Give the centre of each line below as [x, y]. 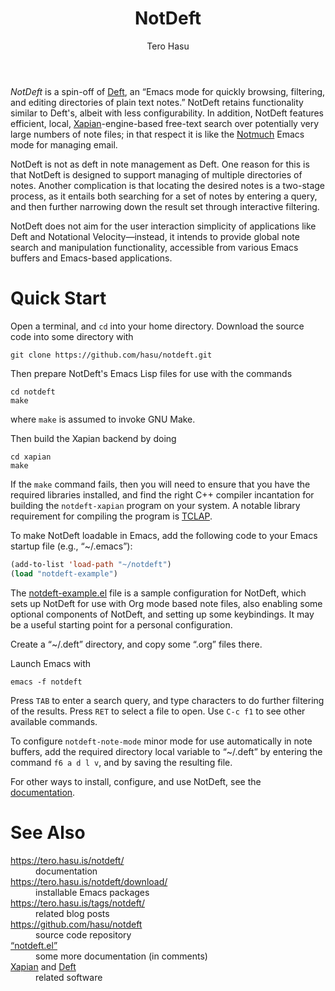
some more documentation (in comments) [121, 956]
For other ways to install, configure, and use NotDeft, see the [136, 781]
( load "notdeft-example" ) [64, 573]
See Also [48, 832]
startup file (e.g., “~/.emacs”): [71, 546]
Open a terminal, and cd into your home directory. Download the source [157, 326]
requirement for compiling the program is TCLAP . [111, 516]
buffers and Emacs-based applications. [91, 258]
